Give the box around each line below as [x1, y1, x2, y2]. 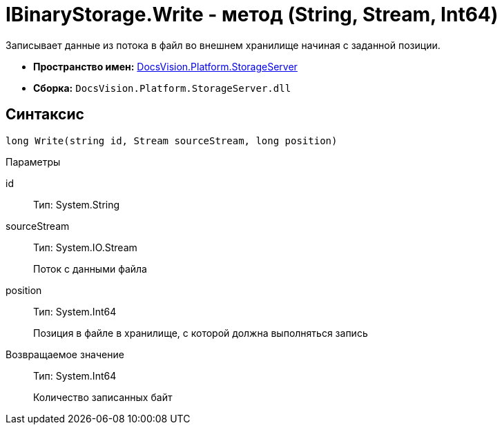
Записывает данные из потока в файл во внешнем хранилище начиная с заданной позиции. [6, 39, 441, 51]
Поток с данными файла [33, 262, 147, 275]
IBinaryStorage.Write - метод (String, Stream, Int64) [6, 3, 499, 26]
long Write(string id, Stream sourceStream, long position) [6, 135, 338, 146]
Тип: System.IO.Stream [33, 241, 137, 253]
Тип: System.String [33, 198, 120, 211]
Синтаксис [6, 106, 84, 124]
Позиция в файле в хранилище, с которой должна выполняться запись [33, 326, 368, 339]
